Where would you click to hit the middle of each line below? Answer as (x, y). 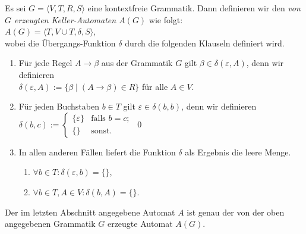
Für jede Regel (45, 63)
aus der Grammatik (137, 63)
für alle (155, 86)
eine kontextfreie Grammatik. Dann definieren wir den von (194, 8)
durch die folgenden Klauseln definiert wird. (205, 43)
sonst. (102, 131)
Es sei (15, 8)
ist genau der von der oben (236, 212)
